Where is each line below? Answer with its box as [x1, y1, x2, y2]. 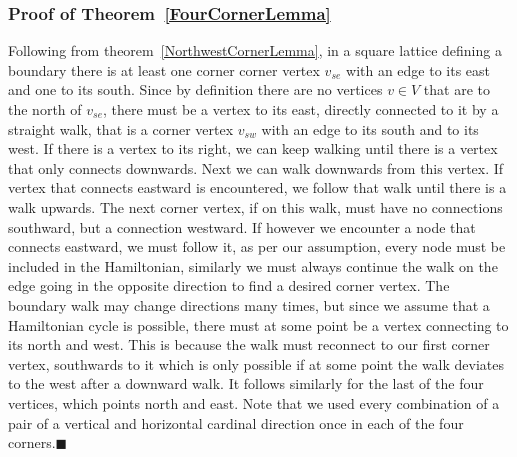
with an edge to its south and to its [261, 118, 479, 139]
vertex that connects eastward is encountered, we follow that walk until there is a [8, 177, 507, 198]
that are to [423, 79, 490, 100]
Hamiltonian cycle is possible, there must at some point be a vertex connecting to [8, 314, 509, 335]
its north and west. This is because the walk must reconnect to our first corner [8, 334, 490, 355]
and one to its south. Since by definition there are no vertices [8, 79, 383, 100]
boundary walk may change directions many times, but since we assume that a [8, 294, 490, 315]
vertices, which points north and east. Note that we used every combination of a [8, 392, 500, 413]
